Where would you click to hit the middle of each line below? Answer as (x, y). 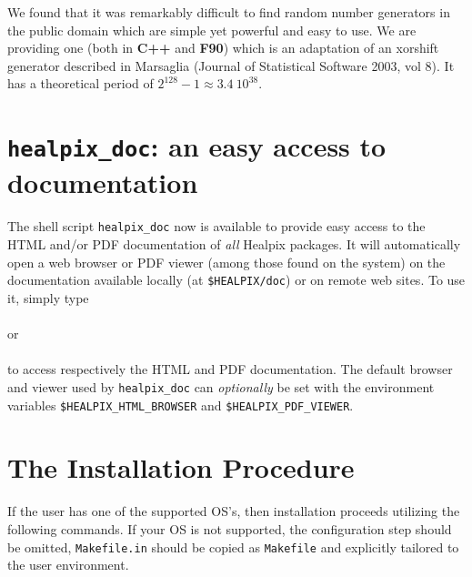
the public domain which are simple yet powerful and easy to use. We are (212, 30)
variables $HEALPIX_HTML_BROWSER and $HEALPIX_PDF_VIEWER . (181, 405)
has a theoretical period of (80, 83)
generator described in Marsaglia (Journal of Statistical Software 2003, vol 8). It (231, 65)
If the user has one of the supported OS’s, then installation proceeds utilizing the (234, 511)
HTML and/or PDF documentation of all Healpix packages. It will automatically (234, 244)
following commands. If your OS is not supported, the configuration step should (230, 528)
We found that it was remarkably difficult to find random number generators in (229, 12)
